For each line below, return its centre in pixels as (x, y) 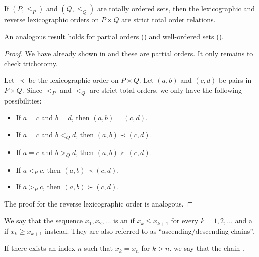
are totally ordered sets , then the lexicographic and (176, 8)
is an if (124, 220)
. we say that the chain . (207, 248)
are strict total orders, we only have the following (166, 90)
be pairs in (235, 80)
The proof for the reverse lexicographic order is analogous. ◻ (99, 203)
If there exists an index (40, 248)
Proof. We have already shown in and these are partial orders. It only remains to (129, 53)
